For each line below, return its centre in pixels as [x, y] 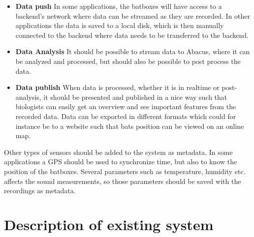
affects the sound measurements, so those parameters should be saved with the [123, 181]
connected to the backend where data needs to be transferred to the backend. [132, 35]
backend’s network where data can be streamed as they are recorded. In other [133, 15]
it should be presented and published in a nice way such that [135, 97]
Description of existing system [109, 224]
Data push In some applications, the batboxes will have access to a [119, 6]
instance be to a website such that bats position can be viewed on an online [130, 126]
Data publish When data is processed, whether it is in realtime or [117, 87]
